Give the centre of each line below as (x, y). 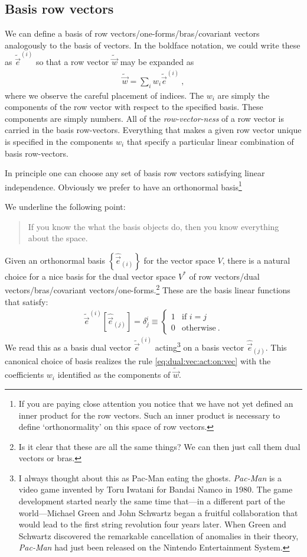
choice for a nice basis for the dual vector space (90, 276)
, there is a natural (256, 260)
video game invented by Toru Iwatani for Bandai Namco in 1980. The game (156, 489)
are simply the (244, 95)
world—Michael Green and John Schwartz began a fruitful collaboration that (158, 512)
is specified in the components (59, 141)
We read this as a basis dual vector (68, 347)
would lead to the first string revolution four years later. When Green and (152, 524)
